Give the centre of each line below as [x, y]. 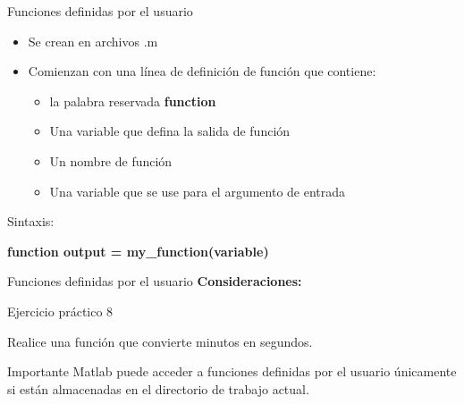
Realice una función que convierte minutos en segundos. [160, 341]
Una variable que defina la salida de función [170, 131]
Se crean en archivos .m [93, 41]
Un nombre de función [111, 160]
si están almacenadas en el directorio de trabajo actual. [158, 388]
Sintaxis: [31, 221]
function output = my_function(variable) [138, 251]
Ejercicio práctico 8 [60, 311]
